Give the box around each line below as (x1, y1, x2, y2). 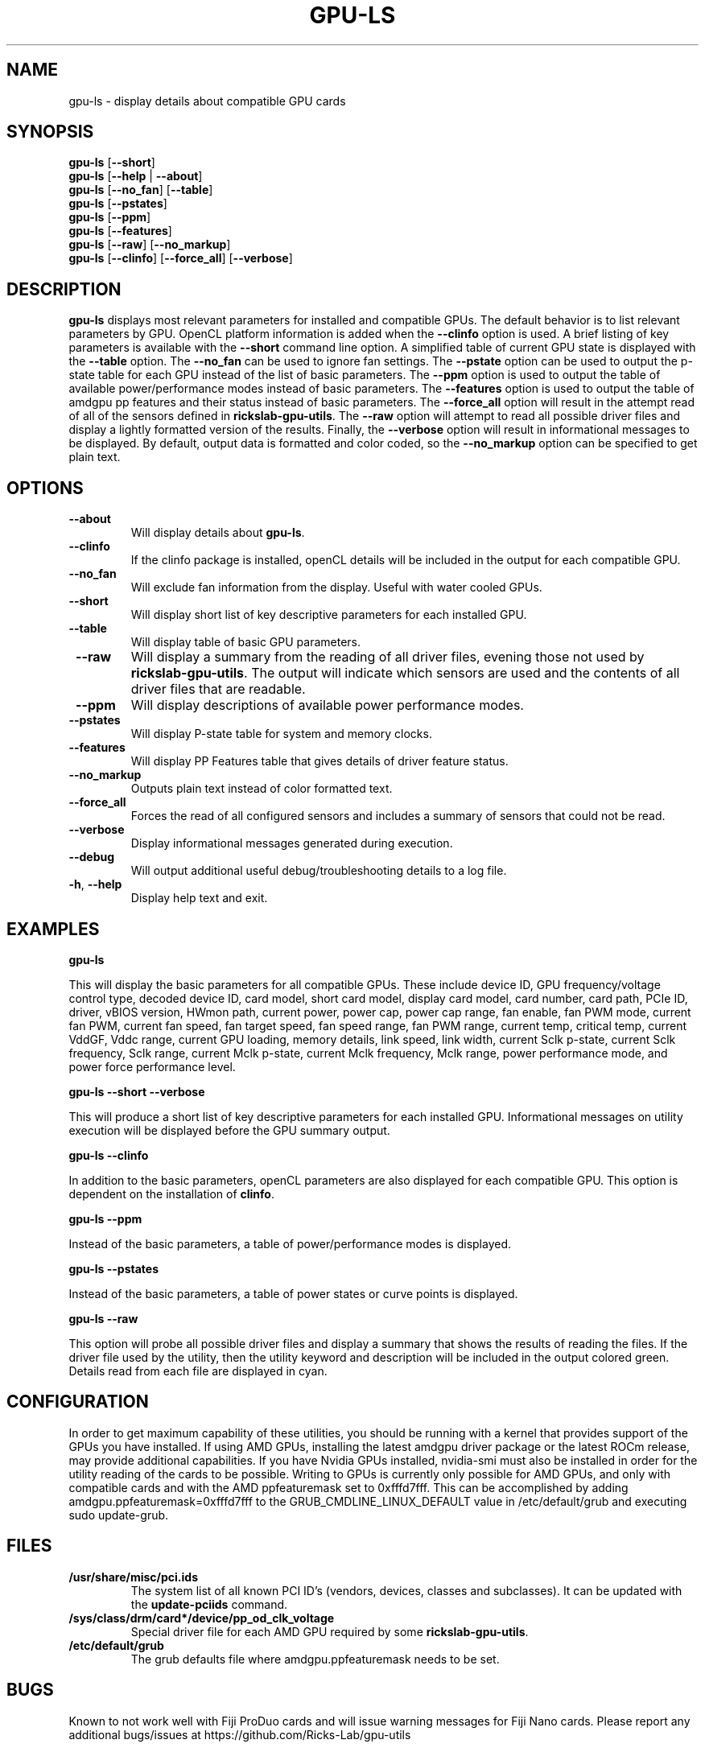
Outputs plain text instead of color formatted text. (130, 781, 393, 796)
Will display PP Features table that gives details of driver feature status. (130, 754, 509, 769)
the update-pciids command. (130, 1597, 288, 1611)
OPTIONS (6, 477, 84, 498)
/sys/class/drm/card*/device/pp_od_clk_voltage (68, 1610, 335, 1625)
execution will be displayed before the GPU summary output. (68, 1123, 390, 1137)
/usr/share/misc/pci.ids (68, 1569, 198, 1584)
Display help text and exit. (130, 891, 268, 905)
